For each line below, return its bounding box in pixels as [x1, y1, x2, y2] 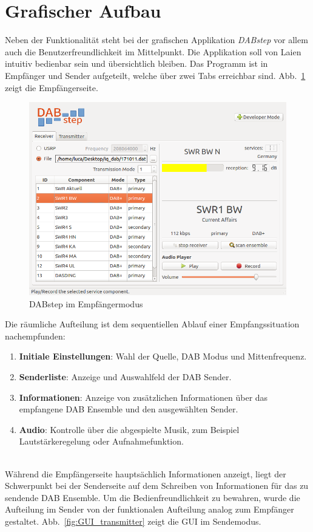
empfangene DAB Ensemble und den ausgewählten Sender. [19, 403, 238, 415]
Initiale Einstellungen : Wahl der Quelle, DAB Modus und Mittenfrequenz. [19, 350, 307, 363]
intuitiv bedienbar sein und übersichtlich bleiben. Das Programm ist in [5, 57, 268, 70]
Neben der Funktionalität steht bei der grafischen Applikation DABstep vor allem [5, 33, 308, 46]
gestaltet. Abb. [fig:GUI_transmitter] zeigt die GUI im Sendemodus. [5, 515, 261, 527]
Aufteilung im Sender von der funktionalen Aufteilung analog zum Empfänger [5, 503, 294, 516]
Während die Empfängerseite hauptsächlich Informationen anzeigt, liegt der [5, 467, 286, 480]
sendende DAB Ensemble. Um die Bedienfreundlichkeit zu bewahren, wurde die [5, 491, 300, 503]
